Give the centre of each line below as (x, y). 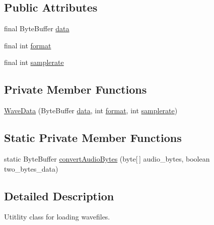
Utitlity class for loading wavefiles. (57, 217)
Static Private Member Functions (93, 138)
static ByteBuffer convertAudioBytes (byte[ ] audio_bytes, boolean (107, 158)
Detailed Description (59, 196)
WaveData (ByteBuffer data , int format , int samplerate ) (91, 110)
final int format (28, 45)
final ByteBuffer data (37, 28)
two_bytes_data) (31, 168)
